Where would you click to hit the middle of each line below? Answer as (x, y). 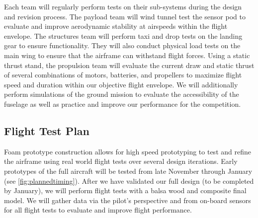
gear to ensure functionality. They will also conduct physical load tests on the (122, 45)
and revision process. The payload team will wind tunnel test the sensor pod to (125, 16)
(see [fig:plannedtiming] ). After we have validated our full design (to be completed (129, 181)
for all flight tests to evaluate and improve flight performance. (98, 210)
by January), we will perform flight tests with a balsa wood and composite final (125, 190)
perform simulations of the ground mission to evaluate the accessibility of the (122, 94)
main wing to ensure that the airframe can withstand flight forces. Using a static (127, 55)
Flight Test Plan (47, 130)
